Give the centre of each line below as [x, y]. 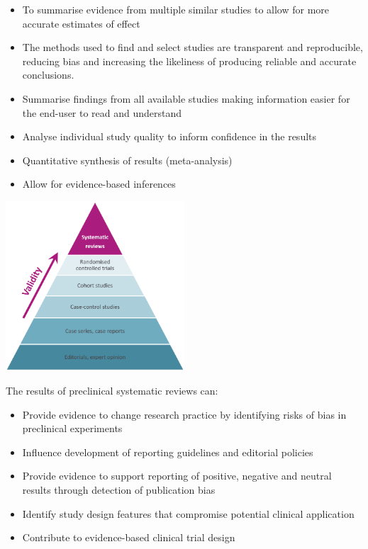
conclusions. [48, 75]
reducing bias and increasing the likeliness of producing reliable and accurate [189, 61]
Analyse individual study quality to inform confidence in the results [169, 136]
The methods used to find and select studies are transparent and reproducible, [193, 47]
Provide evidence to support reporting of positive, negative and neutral [177, 476]
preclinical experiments [72, 428]
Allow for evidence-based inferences [99, 184]
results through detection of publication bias [119, 489]
